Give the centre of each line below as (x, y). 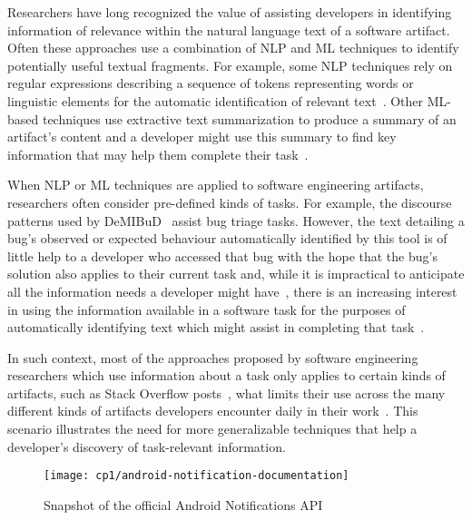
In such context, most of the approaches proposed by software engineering (213, 357)
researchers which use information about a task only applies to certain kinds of (226, 375)
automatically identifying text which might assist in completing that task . (216, 327)
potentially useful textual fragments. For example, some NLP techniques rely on (230, 65)
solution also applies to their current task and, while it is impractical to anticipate (236, 274)
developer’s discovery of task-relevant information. (147, 446)
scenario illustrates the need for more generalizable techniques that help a (212, 429)
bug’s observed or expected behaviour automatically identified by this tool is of (227, 238)
